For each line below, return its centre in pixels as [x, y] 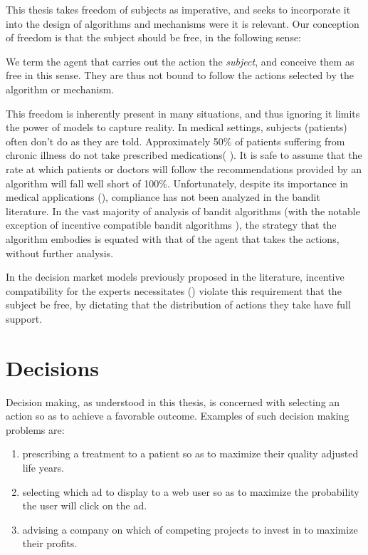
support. [24, 318]
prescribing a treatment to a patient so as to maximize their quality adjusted [190, 453]
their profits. [50, 543]
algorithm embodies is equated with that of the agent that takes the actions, [173, 238]
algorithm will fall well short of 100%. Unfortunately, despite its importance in [177, 183]
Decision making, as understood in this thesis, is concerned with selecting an [173, 401]
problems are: [35, 429]
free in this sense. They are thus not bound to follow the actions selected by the [180, 75]
